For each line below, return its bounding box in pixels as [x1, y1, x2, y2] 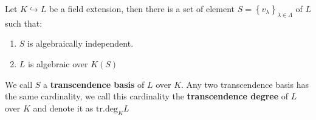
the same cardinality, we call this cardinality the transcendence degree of [5, 90, 289, 102]
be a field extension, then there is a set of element [49, 2, 235, 15]
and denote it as [33, 101, 94, 114]
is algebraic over [28, 57, 88, 70]
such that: [5, 16, 43, 29]
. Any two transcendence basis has [181, 78, 309, 90]
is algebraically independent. [27, 37, 134, 50]
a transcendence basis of [43, 78, 145, 90]
